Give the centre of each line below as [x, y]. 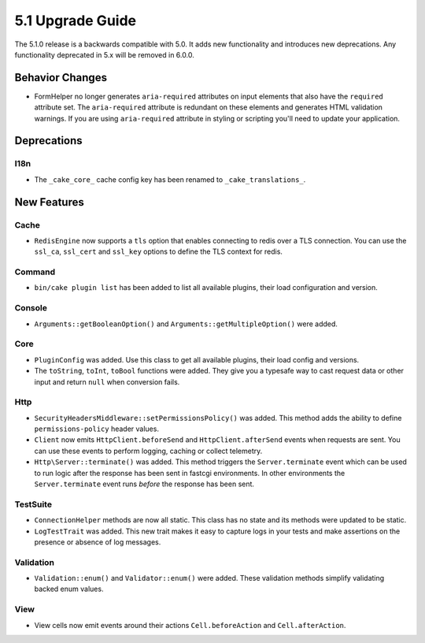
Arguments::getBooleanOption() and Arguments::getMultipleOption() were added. [186, 324]
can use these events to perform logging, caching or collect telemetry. [148, 451]
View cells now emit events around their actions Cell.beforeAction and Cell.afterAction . [190, 625]
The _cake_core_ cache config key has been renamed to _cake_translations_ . [170, 179]
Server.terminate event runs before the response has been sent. [144, 484]
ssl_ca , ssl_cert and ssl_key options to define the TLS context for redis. [159, 251]
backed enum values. [69, 589]
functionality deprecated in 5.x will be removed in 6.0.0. [104, 54]
